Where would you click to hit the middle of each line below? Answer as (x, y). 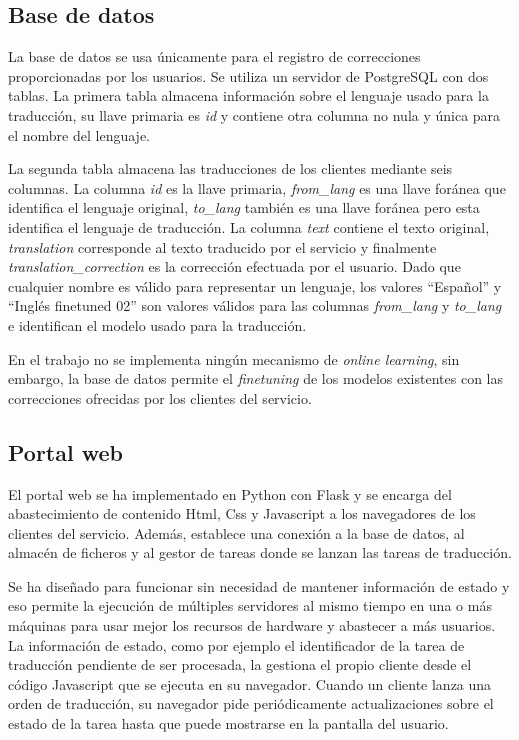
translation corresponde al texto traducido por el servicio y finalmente (222, 246)
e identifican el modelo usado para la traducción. (157, 324)
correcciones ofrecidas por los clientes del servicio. (160, 397)
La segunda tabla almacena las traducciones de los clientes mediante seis (230, 168)
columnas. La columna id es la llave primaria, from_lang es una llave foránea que (257, 187)
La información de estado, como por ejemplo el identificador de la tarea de (236, 644)
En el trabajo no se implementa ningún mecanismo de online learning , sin (234, 358)
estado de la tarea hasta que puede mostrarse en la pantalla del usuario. (228, 723)
